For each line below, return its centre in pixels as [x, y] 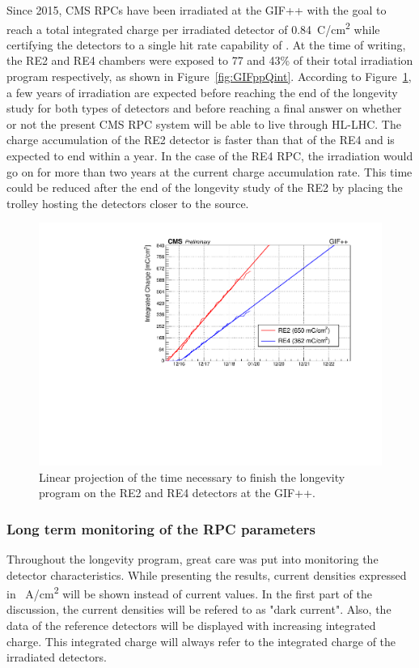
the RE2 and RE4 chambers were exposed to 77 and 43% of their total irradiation [210, 60]
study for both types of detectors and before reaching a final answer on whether [204, 108]
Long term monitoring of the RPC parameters [161, 528]
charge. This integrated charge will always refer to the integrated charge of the [201, 641]
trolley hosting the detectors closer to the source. [128, 203]
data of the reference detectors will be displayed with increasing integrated [191, 625]
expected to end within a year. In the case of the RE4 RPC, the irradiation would [210, 155]
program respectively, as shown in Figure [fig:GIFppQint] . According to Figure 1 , [209, 77]
